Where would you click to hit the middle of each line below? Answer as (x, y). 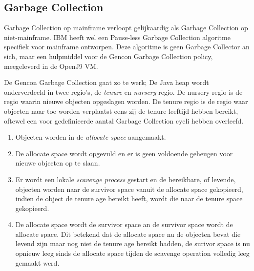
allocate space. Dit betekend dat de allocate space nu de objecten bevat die (128, 234)
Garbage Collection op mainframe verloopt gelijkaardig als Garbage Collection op (126, 28)
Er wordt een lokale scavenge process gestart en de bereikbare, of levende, (126, 179)
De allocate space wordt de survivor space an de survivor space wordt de (124, 224)
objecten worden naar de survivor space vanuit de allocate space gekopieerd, (129, 189)
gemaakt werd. (37, 262)
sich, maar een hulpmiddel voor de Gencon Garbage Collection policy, (108, 56)
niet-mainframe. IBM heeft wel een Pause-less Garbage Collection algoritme (117, 37)
